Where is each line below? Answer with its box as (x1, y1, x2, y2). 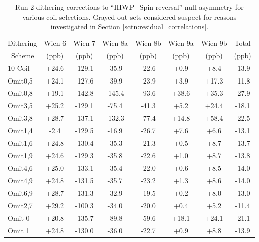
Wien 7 (73, 38, 96, 48)
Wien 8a (102, 38, 128, 48)
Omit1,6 (8, 137, 33, 148)
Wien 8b (135, 38, 161, 48)
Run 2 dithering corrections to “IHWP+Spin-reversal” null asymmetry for (15, 2, 244, 12)
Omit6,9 (8, 188, 33, 198)
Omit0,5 (8, 75, 33, 86)
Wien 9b (201, 38, 227, 48)
